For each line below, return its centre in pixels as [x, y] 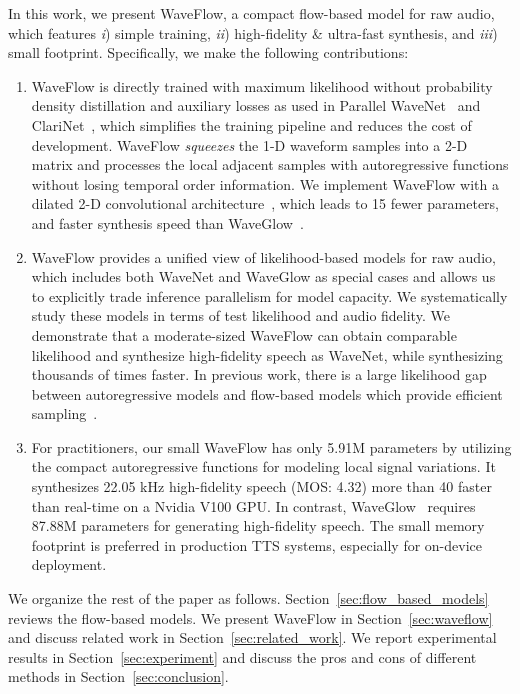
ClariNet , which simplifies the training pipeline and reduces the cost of [251, 124]
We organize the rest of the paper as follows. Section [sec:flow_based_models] [248, 598]
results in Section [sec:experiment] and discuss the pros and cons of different [242, 656]
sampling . [64, 413]
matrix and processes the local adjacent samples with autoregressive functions [270, 164]
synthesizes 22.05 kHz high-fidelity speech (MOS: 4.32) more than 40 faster [261, 486]
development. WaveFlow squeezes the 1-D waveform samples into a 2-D [249, 144]
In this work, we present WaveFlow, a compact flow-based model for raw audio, [251, 13]
